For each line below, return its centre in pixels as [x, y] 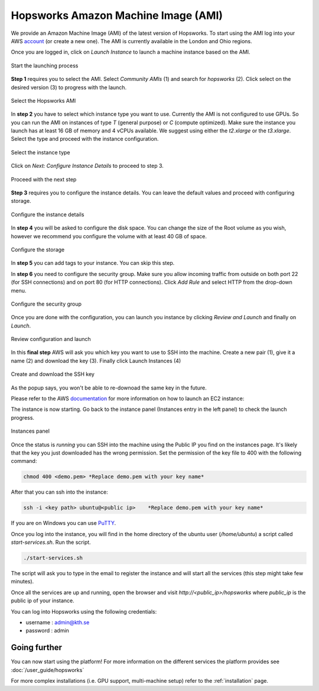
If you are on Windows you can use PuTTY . [64, 523]
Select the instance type [40, 152]
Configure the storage [38, 249]
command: [24, 461]
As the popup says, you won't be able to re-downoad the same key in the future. [109, 388]
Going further [36, 648]
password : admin [47, 631]
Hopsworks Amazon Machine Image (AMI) [117, 15]
